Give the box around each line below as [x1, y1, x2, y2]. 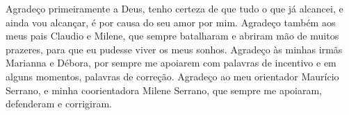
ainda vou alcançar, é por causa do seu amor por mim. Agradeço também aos [6, 15, 336, 29]
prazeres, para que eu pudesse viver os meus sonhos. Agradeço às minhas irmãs [6, 42, 343, 56]
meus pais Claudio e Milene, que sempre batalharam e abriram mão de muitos [6, 28, 339, 43]
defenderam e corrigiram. [6, 96, 112, 111]
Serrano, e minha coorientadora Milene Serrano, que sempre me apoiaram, [6, 82, 323, 97]
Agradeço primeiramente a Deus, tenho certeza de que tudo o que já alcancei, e [6, 1, 343, 15]
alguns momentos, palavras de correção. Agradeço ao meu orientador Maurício [6, 69, 339, 83]
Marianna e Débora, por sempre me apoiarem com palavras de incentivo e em [6, 55, 336, 70]
